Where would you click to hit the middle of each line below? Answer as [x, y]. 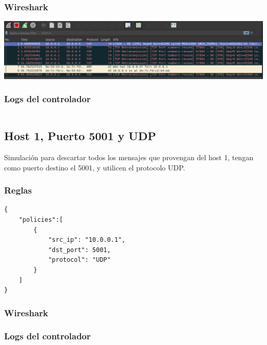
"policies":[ [41, 219]
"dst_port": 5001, [79, 250]
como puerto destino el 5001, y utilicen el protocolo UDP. [95, 167]
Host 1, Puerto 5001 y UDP [80, 136]
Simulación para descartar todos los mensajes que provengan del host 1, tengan [129, 157]
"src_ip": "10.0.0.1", [87, 240]
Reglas [18, 190]
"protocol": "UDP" [79, 260]
